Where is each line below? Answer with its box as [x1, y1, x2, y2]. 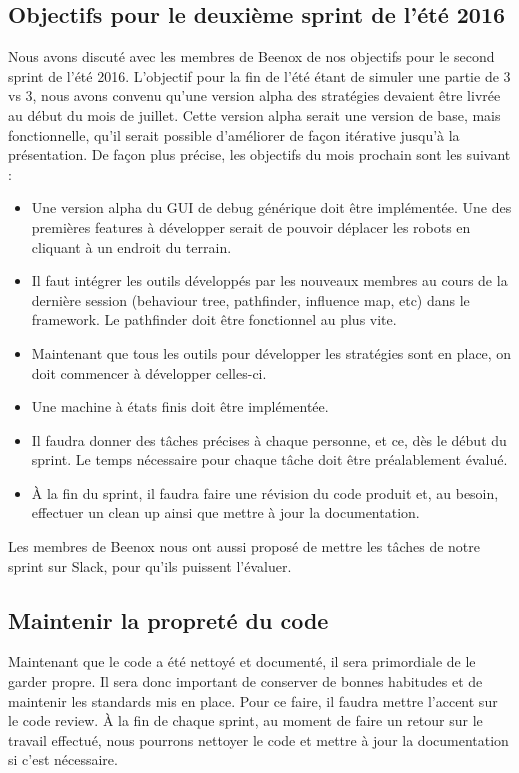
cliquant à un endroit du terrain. [31, 236, 232, 257]
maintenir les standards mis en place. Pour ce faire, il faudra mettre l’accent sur [8, 690, 498, 711]
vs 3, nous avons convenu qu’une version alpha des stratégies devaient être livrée [8, 85, 501, 106]
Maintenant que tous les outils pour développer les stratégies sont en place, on [31, 342, 512, 363]
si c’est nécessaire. [8, 749, 118, 770]
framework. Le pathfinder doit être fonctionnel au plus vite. [31, 309, 397, 330]
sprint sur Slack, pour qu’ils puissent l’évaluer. [8, 555, 292, 576]
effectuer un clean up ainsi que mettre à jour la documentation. [31, 502, 420, 523]
